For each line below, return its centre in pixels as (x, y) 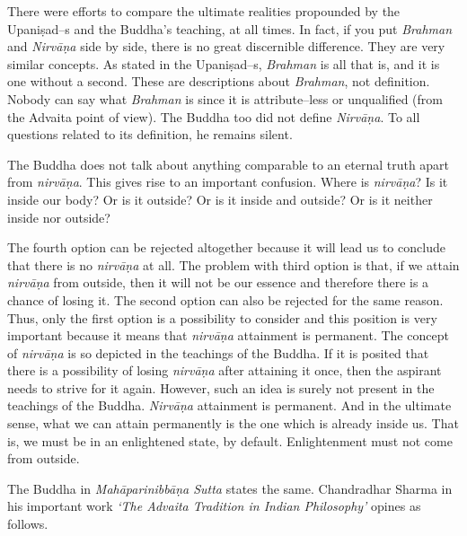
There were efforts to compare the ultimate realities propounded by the (204, 11)
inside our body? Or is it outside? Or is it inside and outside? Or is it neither (220, 199)
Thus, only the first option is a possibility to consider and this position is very (222, 317)
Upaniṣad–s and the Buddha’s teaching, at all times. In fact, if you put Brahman (230, 28)
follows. (28, 524)
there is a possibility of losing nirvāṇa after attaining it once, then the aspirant (225, 370)
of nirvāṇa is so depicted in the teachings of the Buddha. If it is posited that (218, 352)
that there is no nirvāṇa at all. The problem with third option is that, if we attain (233, 264)
